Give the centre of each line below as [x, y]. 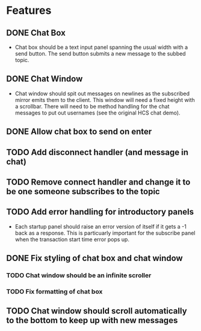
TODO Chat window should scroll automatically [97, 311]
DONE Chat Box [36, 33]
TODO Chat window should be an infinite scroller [79, 276]
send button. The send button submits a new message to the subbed [100, 54]
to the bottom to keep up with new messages [92, 320]
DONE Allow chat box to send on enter [79, 132]
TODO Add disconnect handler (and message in [97, 152]
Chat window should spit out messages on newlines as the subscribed [102, 93]
